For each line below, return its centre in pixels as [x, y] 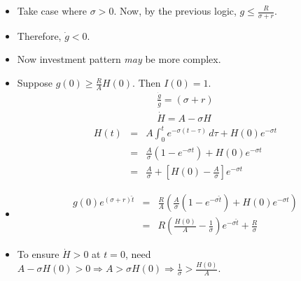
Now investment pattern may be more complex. [119, 59]
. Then [147, 83]
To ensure [38, 254]
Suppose [35, 83]
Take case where [52, 10]
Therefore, [39, 35]
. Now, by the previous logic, [175, 10]
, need [138, 254]
